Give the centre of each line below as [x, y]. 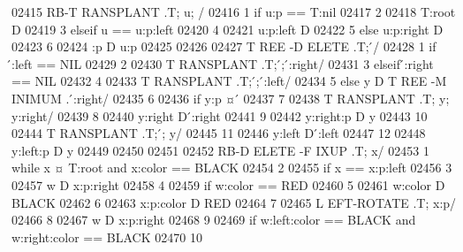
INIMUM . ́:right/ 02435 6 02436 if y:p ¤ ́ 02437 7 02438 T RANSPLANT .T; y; [231, 98]
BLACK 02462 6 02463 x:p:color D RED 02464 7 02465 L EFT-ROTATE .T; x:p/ [234, 202]
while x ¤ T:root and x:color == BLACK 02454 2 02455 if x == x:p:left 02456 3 [232, 168]
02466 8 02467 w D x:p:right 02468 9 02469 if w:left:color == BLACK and [214, 220]
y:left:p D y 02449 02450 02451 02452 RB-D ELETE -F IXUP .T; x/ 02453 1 [220, 150]
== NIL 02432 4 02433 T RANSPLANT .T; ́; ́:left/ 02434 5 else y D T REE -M [229, 81]
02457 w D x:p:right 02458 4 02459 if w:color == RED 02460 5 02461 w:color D [228, 184]
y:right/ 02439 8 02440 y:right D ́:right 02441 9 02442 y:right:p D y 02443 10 [220, 115]
